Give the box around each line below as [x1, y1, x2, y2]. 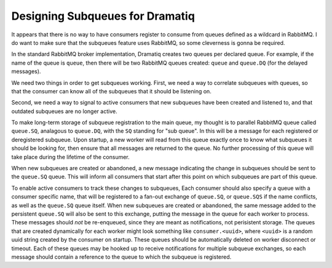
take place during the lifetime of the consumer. [11, 153, 130, 160]
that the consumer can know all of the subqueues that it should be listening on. [11, 87, 211, 95]
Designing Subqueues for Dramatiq [11, 9, 195, 23]
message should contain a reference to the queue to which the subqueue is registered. [11, 253, 232, 261]
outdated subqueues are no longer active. [11, 108, 117, 115]
